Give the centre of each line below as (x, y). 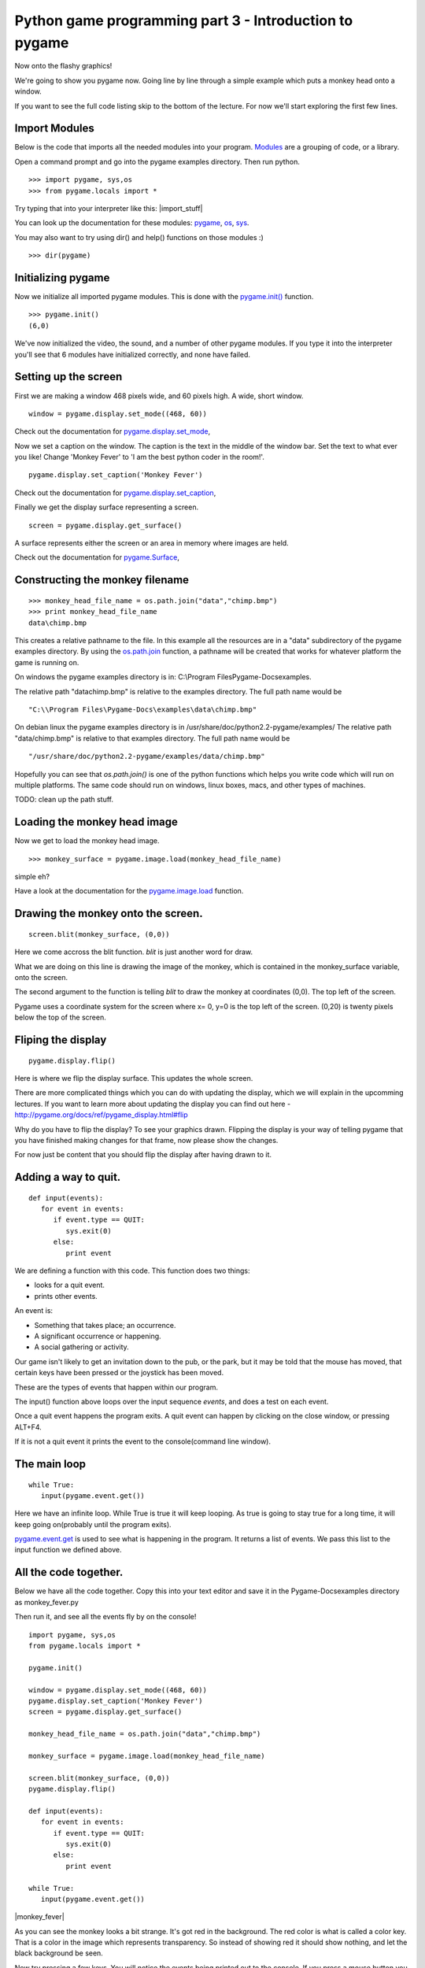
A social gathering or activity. (81, 1347)
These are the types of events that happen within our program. (116, 1387)
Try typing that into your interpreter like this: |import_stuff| (109, 208)
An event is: (34, 1311)
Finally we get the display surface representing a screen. (107, 507)
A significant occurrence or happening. (98, 1336)
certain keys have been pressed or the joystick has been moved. (119, 1373)
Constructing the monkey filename (102, 580)
